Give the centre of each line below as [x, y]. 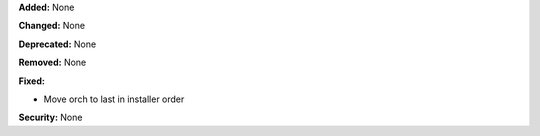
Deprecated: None [57, 44]
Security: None [50, 117]
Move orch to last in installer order [114, 99]
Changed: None [51, 26]
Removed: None [52, 62]
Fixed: [31, 81]
